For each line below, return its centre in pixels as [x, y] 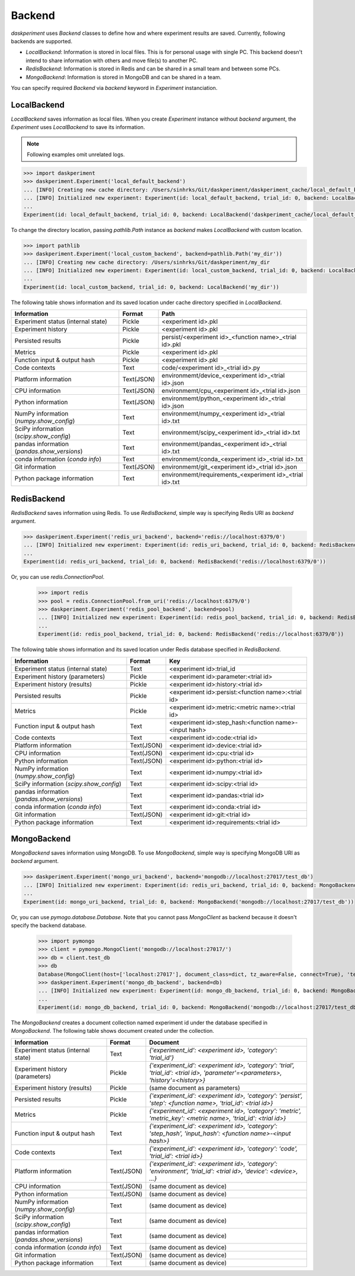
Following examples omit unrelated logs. [76, 154]
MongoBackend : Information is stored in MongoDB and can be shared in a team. [124, 77]
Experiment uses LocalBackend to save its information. [78, 127]
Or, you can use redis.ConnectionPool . [58, 577]
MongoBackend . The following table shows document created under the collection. [112, 1031]
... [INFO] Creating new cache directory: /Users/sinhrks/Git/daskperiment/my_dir [147, 262]
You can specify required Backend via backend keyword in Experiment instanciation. [114, 88]
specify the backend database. [49, 925]
